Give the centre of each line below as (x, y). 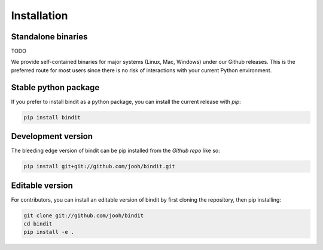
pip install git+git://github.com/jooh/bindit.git (100, 166)
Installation (39, 16)
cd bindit (38, 224)
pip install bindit (52, 117)
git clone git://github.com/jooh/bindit (83, 215)
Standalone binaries (49, 37)
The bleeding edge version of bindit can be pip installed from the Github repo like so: (116, 151)
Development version (52, 136)
